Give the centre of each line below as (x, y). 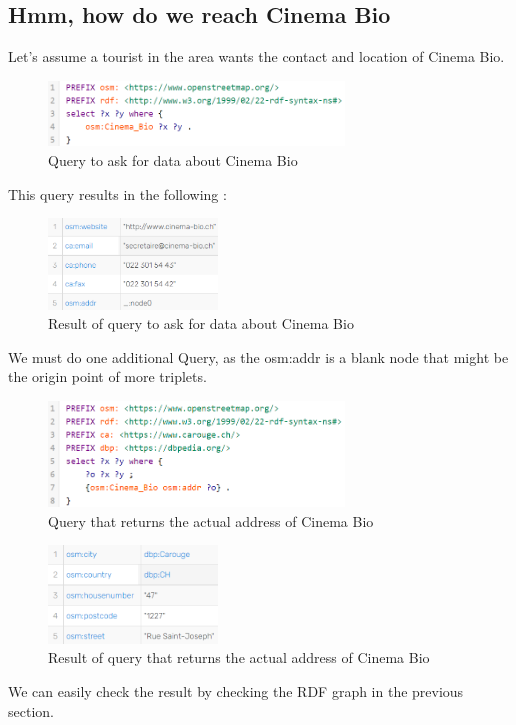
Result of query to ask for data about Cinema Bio (201, 323)
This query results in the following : (117, 193)
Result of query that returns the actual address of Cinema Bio (239, 657)
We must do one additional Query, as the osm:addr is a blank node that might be (258, 356)
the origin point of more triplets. (107, 376)
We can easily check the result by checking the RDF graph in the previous (236, 691)
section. (31, 710)
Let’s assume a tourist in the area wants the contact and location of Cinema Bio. (256, 56)
